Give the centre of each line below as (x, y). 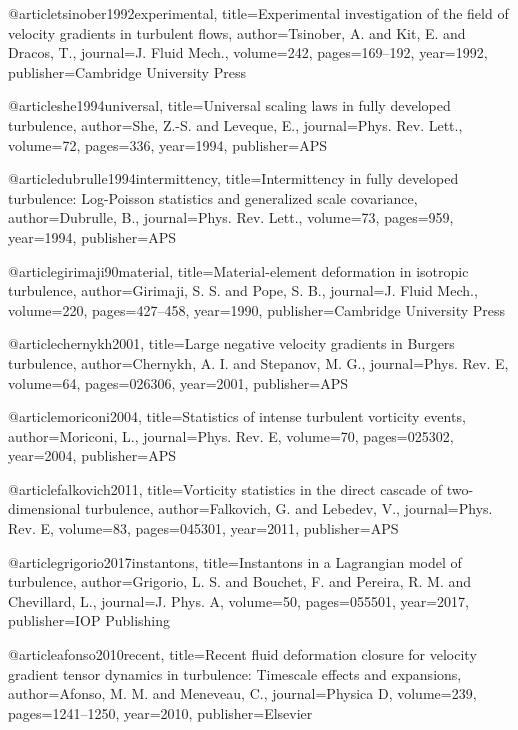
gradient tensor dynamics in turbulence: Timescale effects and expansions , (235, 673)
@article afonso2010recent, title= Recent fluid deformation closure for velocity (242, 654)
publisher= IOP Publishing (89, 620)
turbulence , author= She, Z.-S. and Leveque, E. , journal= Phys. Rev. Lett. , (235, 124)
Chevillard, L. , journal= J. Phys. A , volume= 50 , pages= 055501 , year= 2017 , (239, 600)
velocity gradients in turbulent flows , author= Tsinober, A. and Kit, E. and (237, 32)
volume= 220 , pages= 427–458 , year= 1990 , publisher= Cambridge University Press (257, 309)
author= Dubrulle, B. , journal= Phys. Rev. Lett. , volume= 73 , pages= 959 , (231, 217)
